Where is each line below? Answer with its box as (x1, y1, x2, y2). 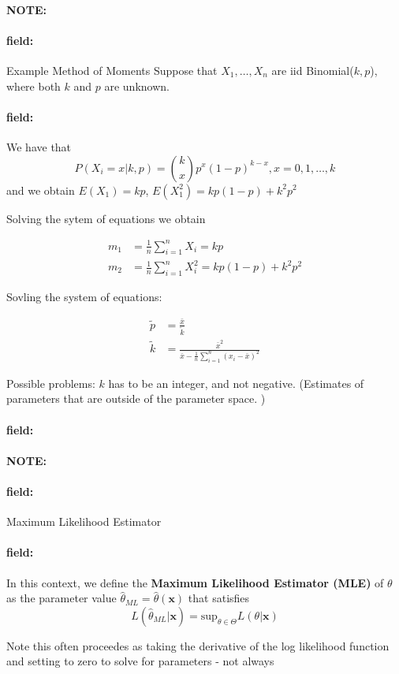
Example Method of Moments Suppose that (6, 61, 218, 78)
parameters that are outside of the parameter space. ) (6, 390, 266, 407)
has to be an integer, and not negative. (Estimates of (108, 374, 364, 391)
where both (6, 77, 61, 94)
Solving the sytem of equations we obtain (6, 210, 206, 226)
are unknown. (104, 77, 170, 94)
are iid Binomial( (271, 61, 354, 78)
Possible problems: (6, 374, 95, 391)
